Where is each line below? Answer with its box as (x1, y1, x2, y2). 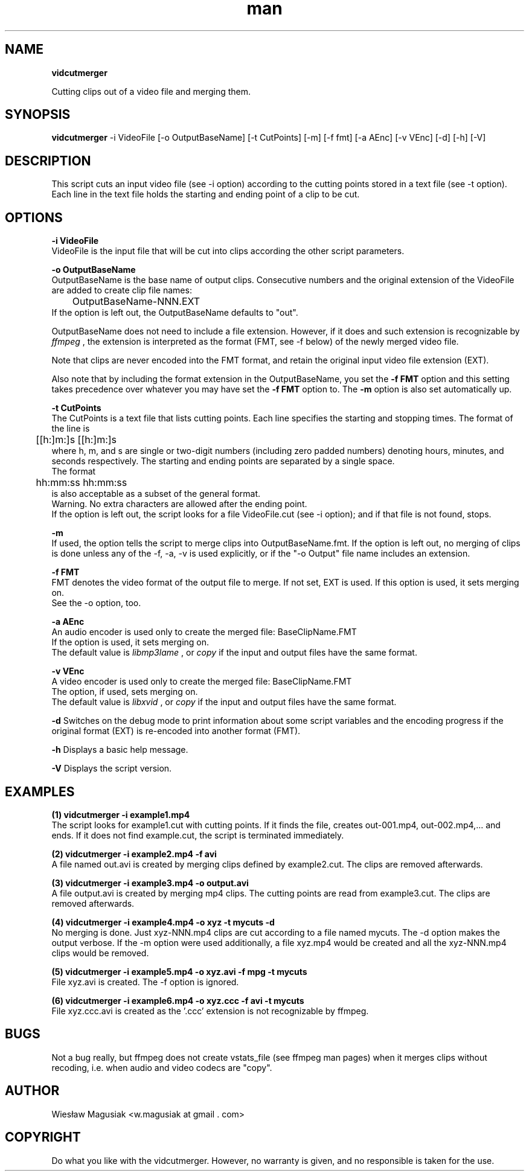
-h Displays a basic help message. (51, 744, 188, 755)
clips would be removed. (51, 947, 149, 958)
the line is (51, 423, 90, 434)
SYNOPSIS (5, 107, 71, 123)
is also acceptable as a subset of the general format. (51, 488, 261, 499)
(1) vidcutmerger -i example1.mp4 (51, 809, 190, 820)
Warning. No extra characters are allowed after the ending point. (51, 499, 307, 510)
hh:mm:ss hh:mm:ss (36, 476, 127, 489)
